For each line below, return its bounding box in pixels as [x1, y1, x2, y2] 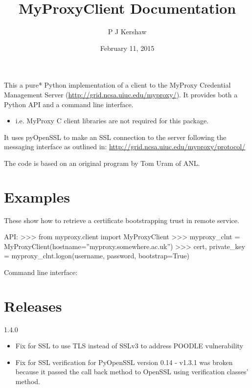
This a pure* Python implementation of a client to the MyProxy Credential [4, 80, 231, 90]
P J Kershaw [108, 26, 147, 37]
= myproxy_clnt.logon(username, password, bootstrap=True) [4, 251, 189, 261]
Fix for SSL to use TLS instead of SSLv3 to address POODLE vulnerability [15, 341, 244, 351]
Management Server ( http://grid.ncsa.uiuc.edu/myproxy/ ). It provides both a [4, 89, 238, 99]
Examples [4, 186, 70, 206]
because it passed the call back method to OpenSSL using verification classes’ [15, 366, 249, 377]
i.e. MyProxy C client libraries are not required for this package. [15, 115, 208, 126]
